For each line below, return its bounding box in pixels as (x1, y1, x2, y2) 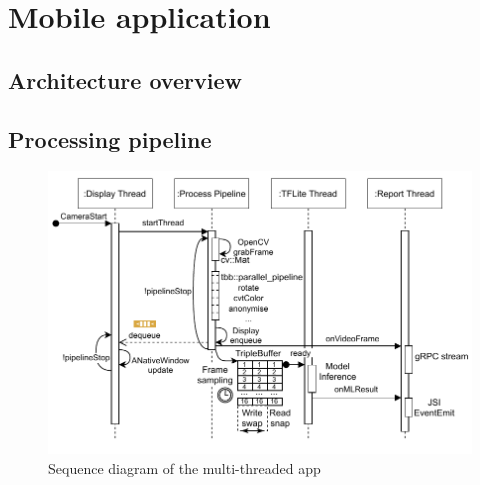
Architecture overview (8, 64, 242, 95)
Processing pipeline (8, 123, 212, 154)
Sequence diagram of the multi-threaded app (48, 457, 321, 478)
